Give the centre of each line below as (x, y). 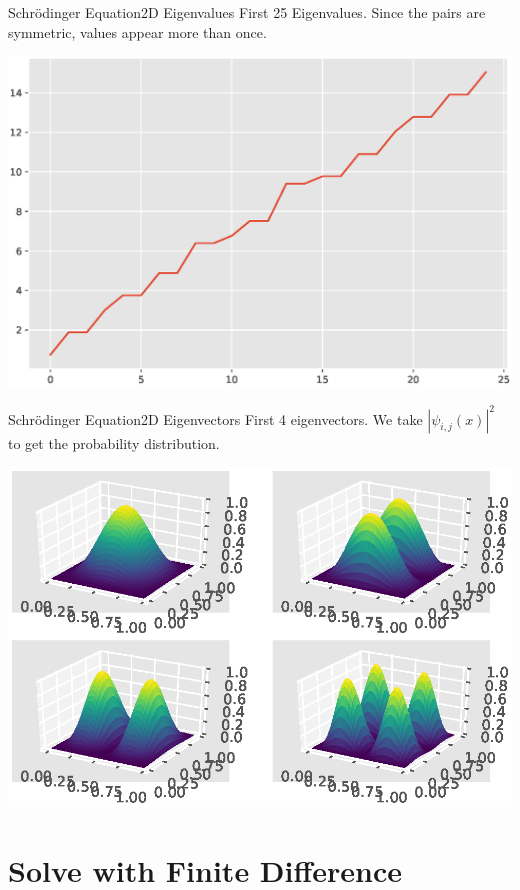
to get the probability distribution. (114, 442)
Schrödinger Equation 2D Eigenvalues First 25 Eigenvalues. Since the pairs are (247, 12)
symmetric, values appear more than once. (137, 31)
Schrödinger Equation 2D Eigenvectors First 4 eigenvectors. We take (215, 418)
